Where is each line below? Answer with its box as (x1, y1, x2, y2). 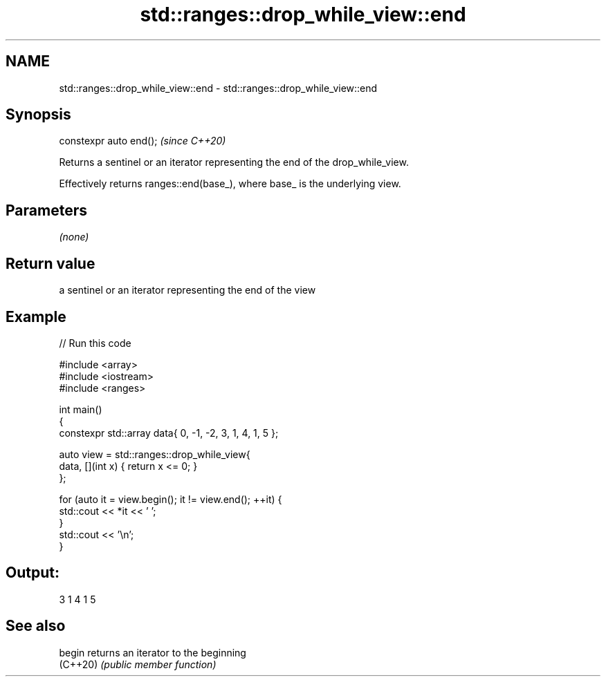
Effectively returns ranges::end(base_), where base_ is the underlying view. (59, 178, 401, 190)
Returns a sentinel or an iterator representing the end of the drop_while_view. (59, 156, 409, 169)
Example (6, 307, 66, 325)
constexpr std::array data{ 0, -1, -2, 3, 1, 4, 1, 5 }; (59, 426, 279, 439)
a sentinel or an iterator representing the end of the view (59, 284, 316, 296)
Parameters (6, 201, 87, 219)
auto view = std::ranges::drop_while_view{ (59, 448, 250, 460)
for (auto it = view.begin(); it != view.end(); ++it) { (59, 493, 282, 505)
